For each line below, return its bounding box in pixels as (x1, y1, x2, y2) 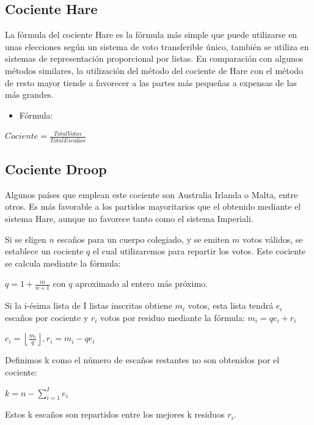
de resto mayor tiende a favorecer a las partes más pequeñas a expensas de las (5, 76, 297, 89)
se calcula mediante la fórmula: (5, 256, 121, 269)
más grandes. (5, 88, 54, 101)
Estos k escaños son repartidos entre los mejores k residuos (5, 408, 225, 421)
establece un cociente (5, 245, 84, 257)
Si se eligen (5, 232, 46, 245)
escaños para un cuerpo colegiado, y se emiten (57, 232, 230, 245)
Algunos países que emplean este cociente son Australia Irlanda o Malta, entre (5, 188, 298, 201)
